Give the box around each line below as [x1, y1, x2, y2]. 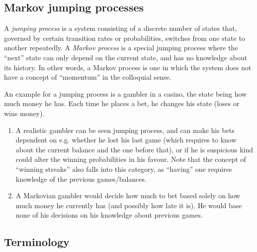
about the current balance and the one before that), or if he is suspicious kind [15, 144, 254, 154]
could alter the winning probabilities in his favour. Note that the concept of [15, 154, 246, 164]
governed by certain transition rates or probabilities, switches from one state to [4, 32, 245, 43]
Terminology [4, 234, 70, 250]
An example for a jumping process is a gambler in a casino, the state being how [4, 88, 247, 99]
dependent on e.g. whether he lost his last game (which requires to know [15, 134, 237, 145]
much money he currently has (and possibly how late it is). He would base [15, 200, 242, 210]
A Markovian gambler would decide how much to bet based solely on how [15, 190, 241, 201]
